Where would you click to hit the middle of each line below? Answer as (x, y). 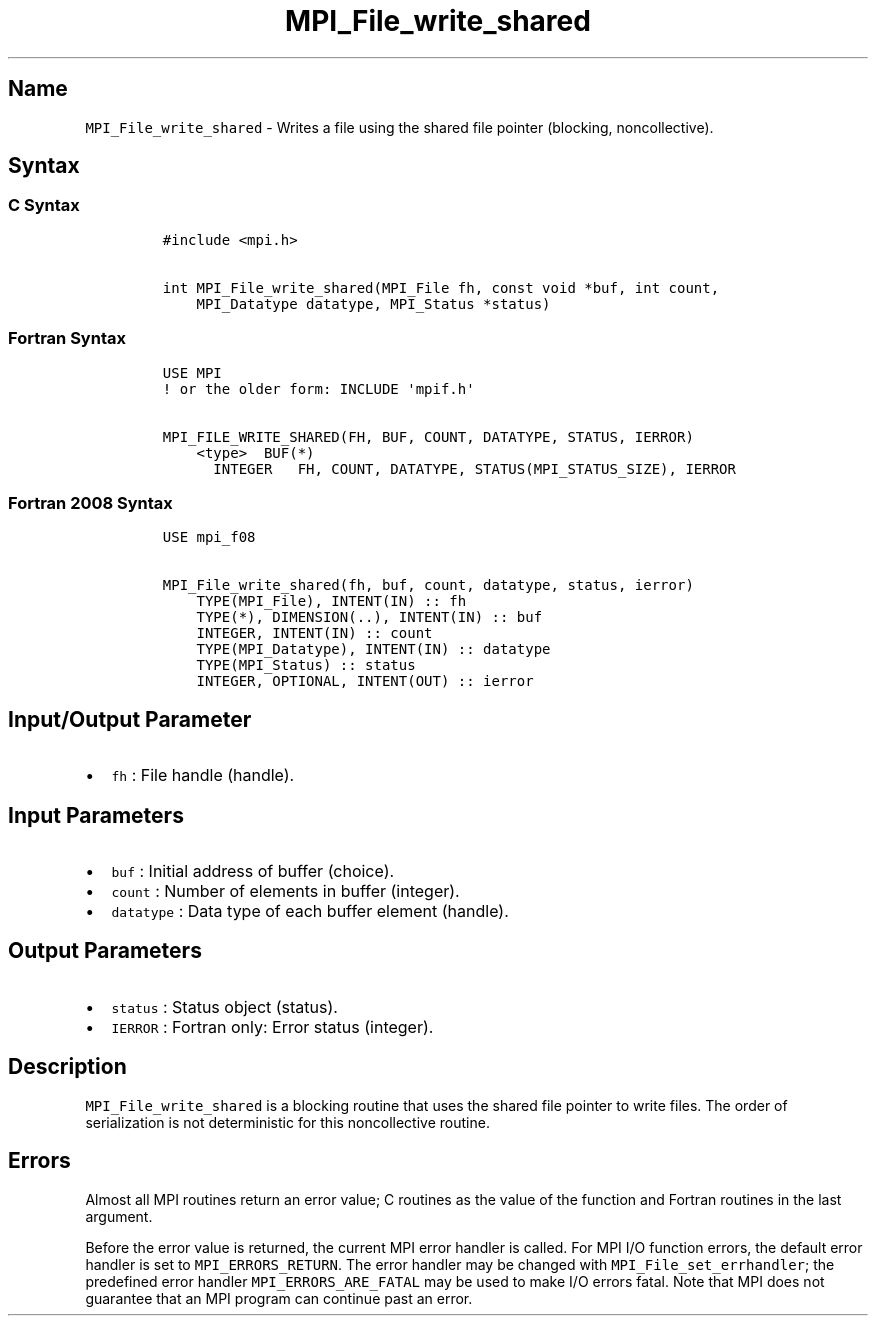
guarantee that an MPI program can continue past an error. (279, 1298)
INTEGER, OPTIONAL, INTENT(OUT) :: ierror (365, 681)
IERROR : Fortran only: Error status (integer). (272, 1026)
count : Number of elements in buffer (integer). (285, 891)
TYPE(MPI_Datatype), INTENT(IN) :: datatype (373, 649)
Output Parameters (105, 951)
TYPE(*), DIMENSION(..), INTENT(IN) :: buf (369, 617)
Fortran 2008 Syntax (90, 502)
